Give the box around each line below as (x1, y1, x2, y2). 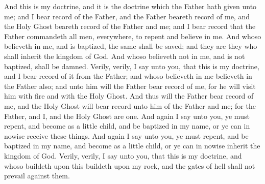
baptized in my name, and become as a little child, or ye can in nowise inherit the (4, 140, 260, 151)
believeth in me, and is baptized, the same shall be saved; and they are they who (4, 41, 257, 51)
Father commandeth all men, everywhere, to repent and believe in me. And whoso (4, 30, 261, 41)
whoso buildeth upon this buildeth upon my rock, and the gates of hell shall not (4, 160, 255, 171)
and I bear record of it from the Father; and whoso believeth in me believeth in (4, 71, 252, 81)
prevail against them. (4, 170, 70, 181)
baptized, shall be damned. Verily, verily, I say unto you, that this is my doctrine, (4, 60, 259, 71)
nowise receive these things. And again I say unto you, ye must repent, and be (4, 130, 249, 141)
